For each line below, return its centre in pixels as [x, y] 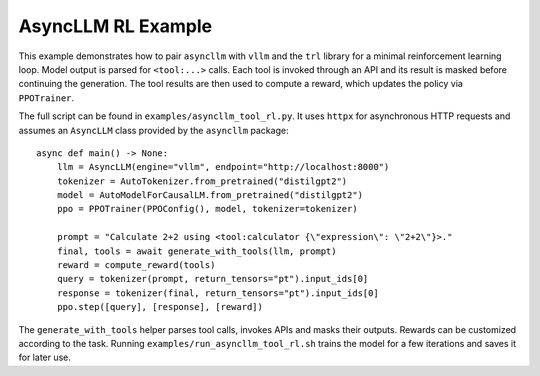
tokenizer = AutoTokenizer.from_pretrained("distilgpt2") [202, 181]
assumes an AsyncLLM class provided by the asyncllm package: [153, 130]
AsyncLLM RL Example [115, 26]
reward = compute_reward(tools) [136, 265]
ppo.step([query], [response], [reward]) [160, 307]
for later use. [45, 357]
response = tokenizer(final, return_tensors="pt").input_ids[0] [217, 293]
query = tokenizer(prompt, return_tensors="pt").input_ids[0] [212, 279]
